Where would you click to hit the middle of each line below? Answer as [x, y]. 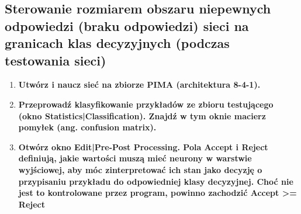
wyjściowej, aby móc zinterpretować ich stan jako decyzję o [140, 169]
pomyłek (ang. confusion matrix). [87, 127]
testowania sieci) [56, 60]
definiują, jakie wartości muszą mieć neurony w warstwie [135, 158]
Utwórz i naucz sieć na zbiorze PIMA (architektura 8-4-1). [139, 84]
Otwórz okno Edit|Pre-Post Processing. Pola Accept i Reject [143, 146]
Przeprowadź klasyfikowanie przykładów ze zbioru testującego [146, 104]
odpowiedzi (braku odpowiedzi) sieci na [127, 25]
